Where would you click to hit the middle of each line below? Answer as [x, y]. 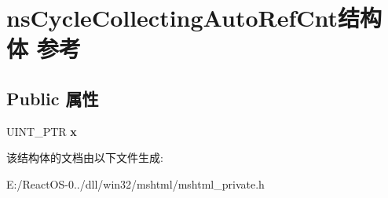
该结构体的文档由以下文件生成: [85, 158]
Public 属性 [53, 98]
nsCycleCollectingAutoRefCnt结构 [194, 18]
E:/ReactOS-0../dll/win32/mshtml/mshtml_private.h [135, 183]
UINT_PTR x [42, 131]
